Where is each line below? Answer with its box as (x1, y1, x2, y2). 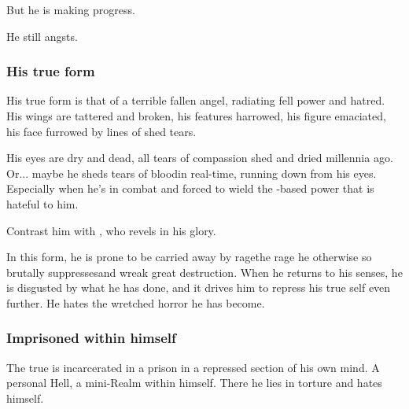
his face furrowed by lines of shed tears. (6, 123, 197, 139)
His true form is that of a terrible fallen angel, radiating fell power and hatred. (6, 92, 385, 109)
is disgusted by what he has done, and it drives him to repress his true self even (6, 279, 391, 296)
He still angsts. (6, 28, 78, 44)
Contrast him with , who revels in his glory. (6, 222, 216, 238)
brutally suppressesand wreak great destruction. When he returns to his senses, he (6, 263, 403, 280)
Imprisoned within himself (6, 328, 176, 348)
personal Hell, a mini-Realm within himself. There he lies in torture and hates (6, 374, 382, 391)
